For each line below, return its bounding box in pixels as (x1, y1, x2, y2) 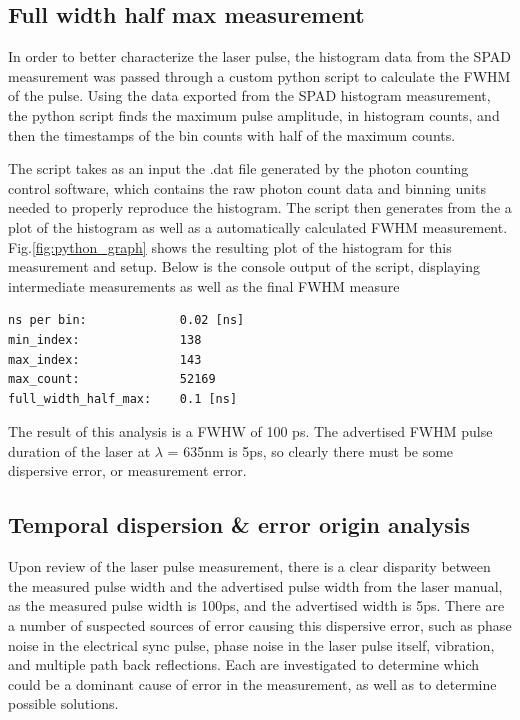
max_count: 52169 (8, 372, 216, 387)
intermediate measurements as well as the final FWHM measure (8, 275, 400, 296)
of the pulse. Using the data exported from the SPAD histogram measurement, (8, 85, 491, 106)
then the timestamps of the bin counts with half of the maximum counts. (8, 124, 456, 145)
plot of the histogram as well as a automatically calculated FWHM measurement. (8, 216, 508, 237)
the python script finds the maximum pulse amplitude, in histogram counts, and (8, 104, 500, 125)
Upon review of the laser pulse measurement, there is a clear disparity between (8, 556, 491, 577)
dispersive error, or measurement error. (8, 460, 247, 481)
